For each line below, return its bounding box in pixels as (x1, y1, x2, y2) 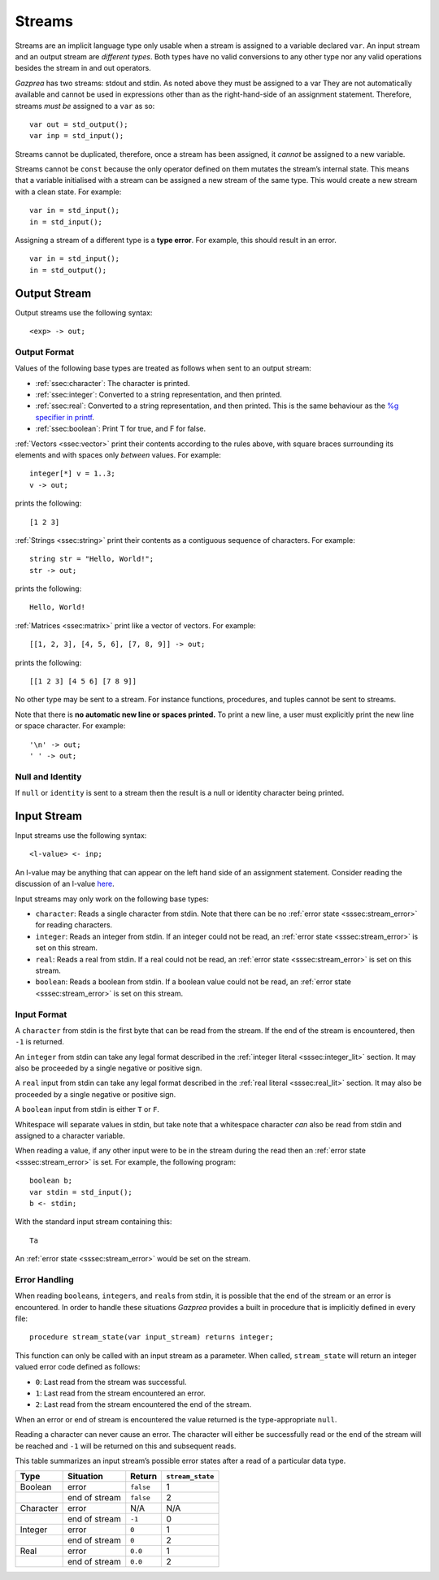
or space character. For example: (15, 721, 126, 731)
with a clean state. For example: (15, 187, 122, 197)
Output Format (15, 346, 75, 358)
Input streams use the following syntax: (15, 831, 147, 840)
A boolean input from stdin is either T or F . (15, 1105, 160, 1114)
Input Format (15, 1009, 67, 1020)
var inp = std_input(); (29, 131, 124, 141)
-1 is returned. (15, 1037, 65, 1047)
